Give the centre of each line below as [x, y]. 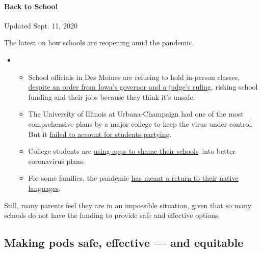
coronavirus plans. [57, 161]
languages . [44, 188]
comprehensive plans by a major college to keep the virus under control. [141, 123]
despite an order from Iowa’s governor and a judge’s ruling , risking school [143, 87]
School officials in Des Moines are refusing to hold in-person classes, [134, 77]
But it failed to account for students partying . [100, 134]
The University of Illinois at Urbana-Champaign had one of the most [136, 114]
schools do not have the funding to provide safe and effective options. [112, 215]
